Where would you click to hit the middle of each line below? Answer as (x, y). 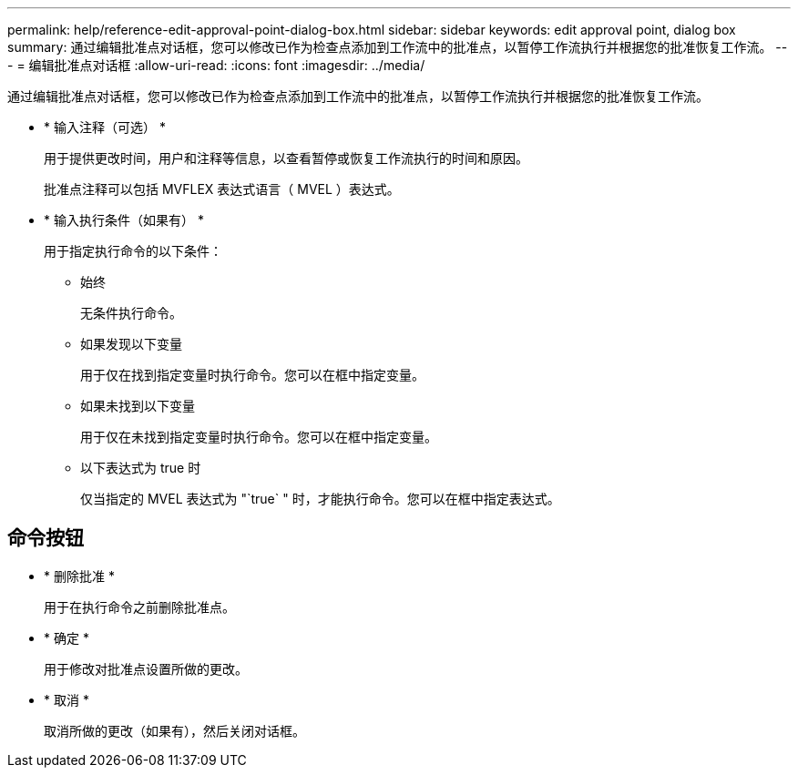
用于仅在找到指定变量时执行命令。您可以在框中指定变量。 (252, 375)
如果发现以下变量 (131, 344)
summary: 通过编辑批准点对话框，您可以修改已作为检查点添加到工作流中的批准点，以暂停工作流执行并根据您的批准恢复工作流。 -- (398, 47)
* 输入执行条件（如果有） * (124, 220)
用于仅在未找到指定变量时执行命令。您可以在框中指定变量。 (259, 437)
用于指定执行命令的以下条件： (133, 251)
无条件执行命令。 (131, 313)
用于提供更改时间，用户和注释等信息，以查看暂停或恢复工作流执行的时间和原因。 (286, 158)
